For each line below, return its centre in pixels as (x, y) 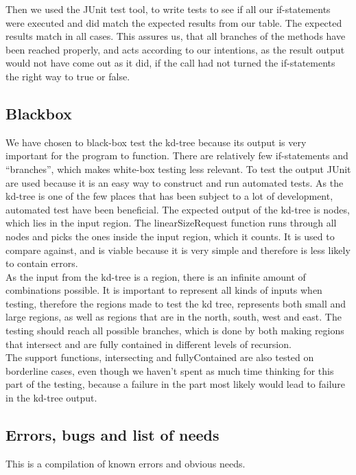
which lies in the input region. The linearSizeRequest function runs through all (171, 223)
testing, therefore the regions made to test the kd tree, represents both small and (176, 303)
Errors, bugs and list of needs (112, 435)
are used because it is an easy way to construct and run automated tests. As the (175, 182)
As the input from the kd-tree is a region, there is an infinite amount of (156, 276)
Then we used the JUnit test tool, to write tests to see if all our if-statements (168, 9)
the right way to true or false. (68, 76)
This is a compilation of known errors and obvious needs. (126, 463)
